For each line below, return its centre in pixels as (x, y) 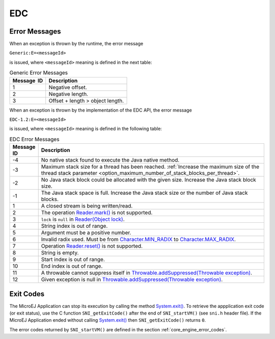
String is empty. (60, 253)
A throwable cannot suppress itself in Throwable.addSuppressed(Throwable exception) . (146, 273)
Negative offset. (68, 87)
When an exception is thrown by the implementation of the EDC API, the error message (101, 110)
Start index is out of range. (73, 259)
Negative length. (68, 94)
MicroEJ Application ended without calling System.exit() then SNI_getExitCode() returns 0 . (108, 320)
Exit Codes (27, 294)
